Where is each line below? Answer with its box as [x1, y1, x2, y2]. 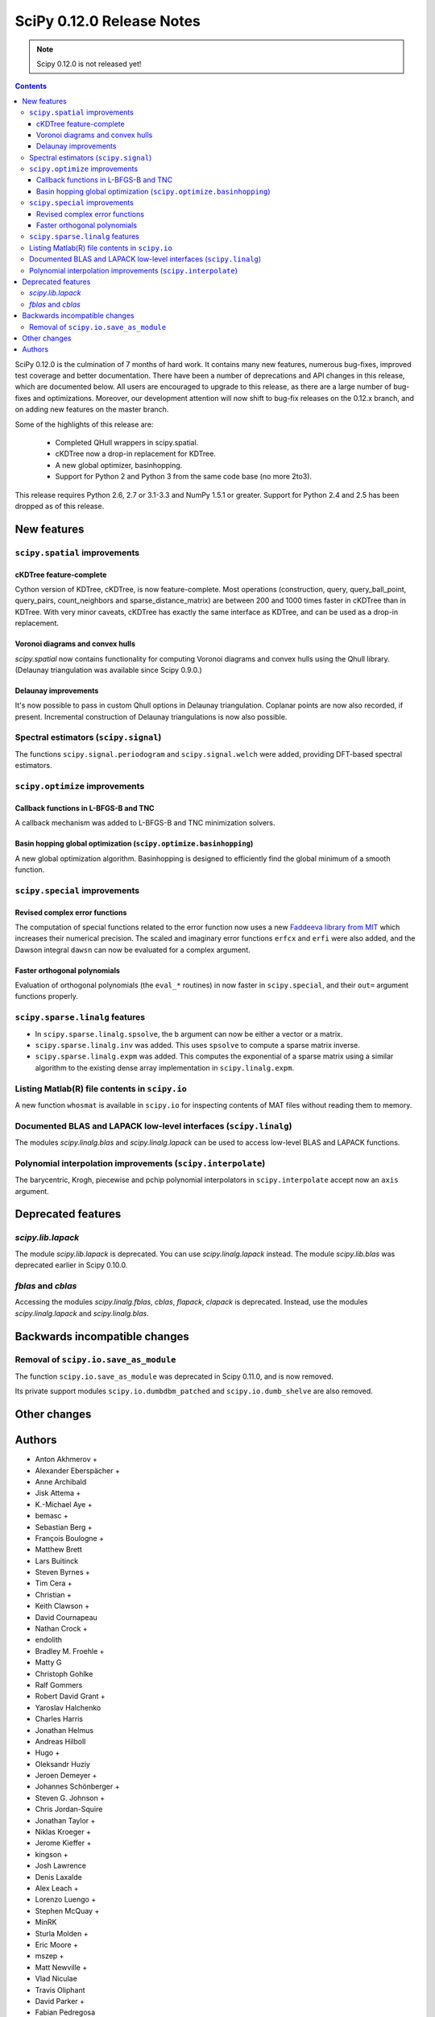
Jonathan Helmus [35, 1725, 94, 1735]
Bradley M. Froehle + [35, 1646, 105, 1656]
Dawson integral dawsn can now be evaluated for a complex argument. [14, 945, 251, 954]
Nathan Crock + [35, 1624, 88, 1634]
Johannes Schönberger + [35, 1781, 120, 1791]
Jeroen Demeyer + [35, 1771, 97, 1781]
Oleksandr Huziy [35, 1759, 90, 1769]
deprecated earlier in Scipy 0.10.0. [14, 1260, 128, 1270]
